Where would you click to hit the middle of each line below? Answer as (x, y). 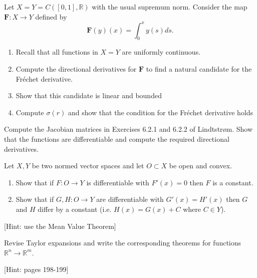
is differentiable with (118, 182)
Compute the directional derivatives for (76, 69)
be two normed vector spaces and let (88, 166)
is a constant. (233, 182)
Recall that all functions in (57, 52)
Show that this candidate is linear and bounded (89, 95)
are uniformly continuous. (161, 52)
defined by (51, 16)
